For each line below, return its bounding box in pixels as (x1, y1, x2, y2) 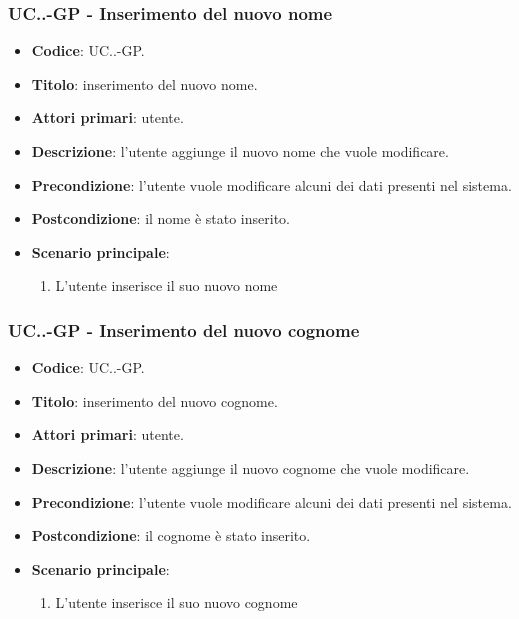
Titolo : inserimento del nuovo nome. (31, 73, 258, 94)
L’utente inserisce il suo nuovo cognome (55, 592, 298, 613)
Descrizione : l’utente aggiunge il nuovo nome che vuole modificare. (31, 141, 449, 161)
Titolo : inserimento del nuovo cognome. (31, 390, 278, 411)
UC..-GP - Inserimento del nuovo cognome (8, 317, 360, 342)
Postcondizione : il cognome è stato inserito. (31, 525, 311, 546)
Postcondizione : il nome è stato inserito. (31, 208, 290, 229)
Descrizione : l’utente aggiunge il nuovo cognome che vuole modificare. (31, 457, 470, 478)
